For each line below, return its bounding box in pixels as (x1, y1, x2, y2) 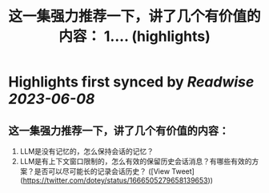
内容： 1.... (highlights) (58, 27, 211, 46)
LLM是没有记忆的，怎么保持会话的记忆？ (19, 147, 155, 156)
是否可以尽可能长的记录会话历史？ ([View (34, 167, 171, 176)
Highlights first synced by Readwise (8, 73, 255, 91)
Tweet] (171, 167, 195, 176)
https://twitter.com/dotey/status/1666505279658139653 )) (22, 175, 214, 185)
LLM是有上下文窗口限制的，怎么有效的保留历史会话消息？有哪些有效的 (19, 157, 252, 166)
